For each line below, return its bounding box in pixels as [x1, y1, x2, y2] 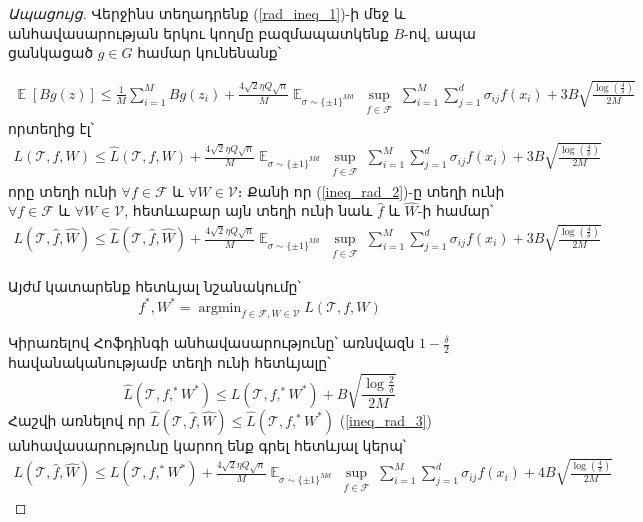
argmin [198, 300, 242, 315]
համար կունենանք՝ [137, 42, 281, 63]
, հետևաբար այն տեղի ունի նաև [124, 200, 373, 221]
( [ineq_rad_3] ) [339, 409, 432, 430]
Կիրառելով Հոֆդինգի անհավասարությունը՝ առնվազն [8, 332, 415, 353]
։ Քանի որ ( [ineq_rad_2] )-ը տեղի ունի [237, 180, 505, 201]
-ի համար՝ [417, 200, 494, 221]
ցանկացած [8, 42, 94, 63]
